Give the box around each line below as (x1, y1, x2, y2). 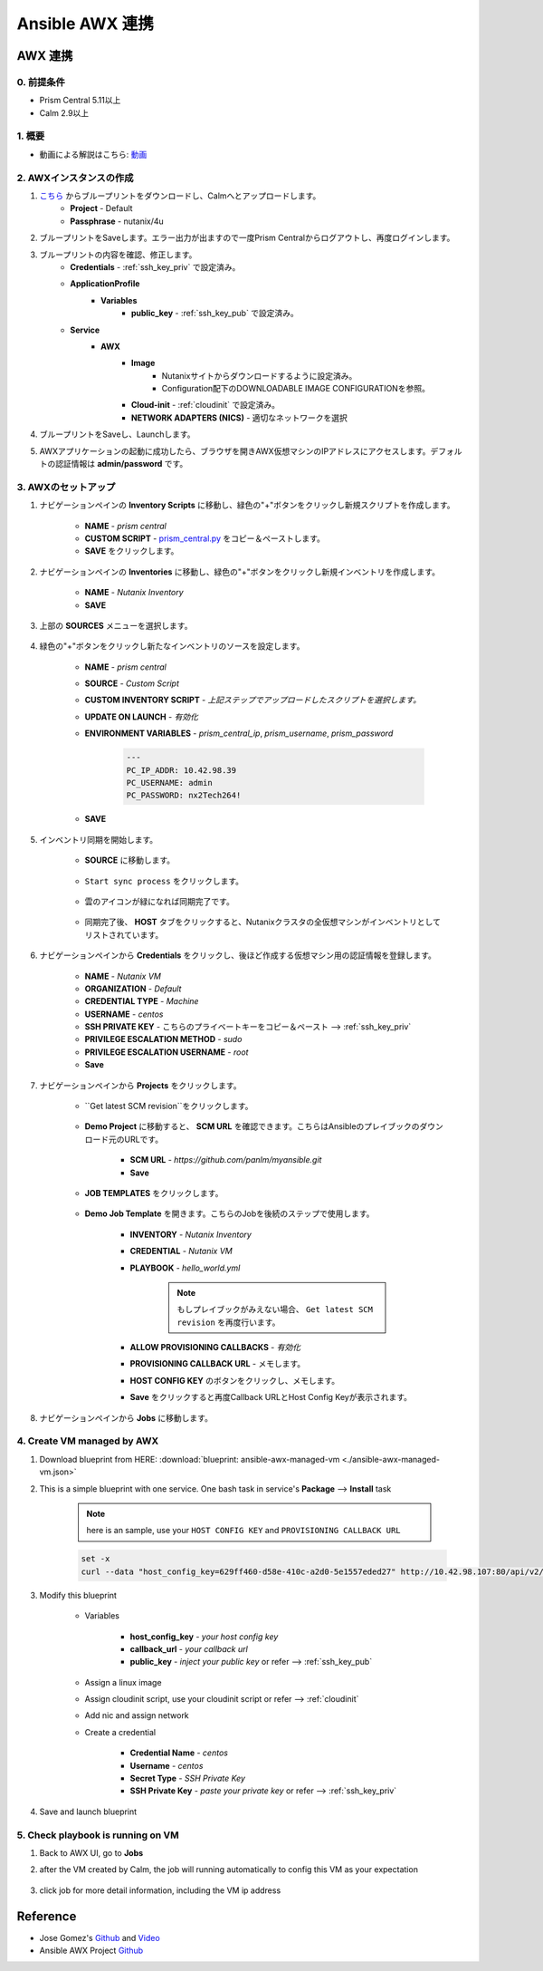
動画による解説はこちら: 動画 (39, 149, 148, 159)
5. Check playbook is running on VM (16, 1829, 180, 1841)
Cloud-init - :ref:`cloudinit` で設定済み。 (131, 400, 281, 411)
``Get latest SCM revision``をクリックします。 (84, 1101, 253, 1112)
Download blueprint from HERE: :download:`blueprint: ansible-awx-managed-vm (39, 1454, 340, 1464)
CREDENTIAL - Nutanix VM (129, 1246, 233, 1257)
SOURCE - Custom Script (84, 678, 180, 689)
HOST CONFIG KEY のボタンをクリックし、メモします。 (129, 1375, 340, 1386)
